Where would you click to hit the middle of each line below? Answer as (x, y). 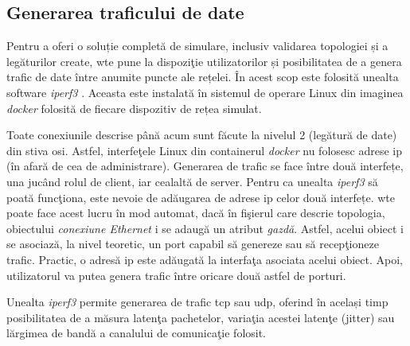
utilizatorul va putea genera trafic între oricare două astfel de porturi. (176, 275)
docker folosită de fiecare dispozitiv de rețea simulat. (134, 108)
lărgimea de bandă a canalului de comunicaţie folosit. (137, 333)
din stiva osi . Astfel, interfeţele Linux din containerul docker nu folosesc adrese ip (204, 150)
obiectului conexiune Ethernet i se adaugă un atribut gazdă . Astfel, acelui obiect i (205, 228)
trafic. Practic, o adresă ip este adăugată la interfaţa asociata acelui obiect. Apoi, (205, 259)
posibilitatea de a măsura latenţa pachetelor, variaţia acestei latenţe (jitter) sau (201, 317)
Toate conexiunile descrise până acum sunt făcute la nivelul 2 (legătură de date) (202, 135)
